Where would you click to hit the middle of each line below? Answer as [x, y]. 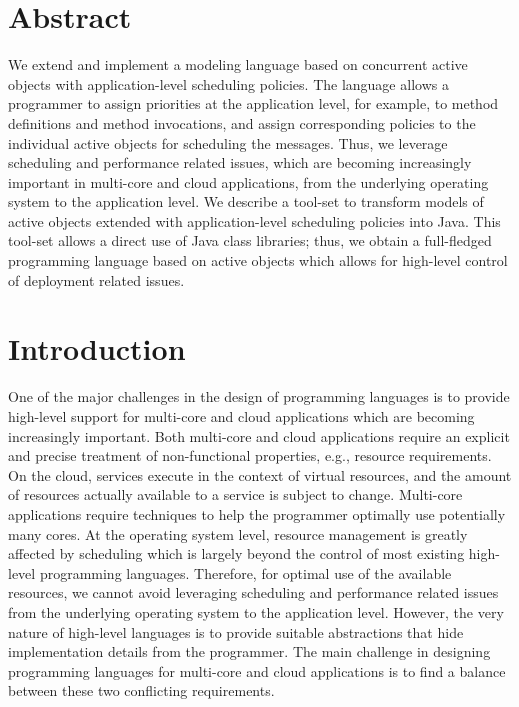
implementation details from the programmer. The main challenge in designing [249, 651]
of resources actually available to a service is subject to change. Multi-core [235, 494]
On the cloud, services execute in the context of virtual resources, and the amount [260, 474]
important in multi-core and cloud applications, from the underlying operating [248, 181]
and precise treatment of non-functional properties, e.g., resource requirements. [250, 455]
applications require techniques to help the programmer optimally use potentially [257, 513]
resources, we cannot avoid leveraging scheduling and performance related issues [253, 592]
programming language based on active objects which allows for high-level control [258, 260]
